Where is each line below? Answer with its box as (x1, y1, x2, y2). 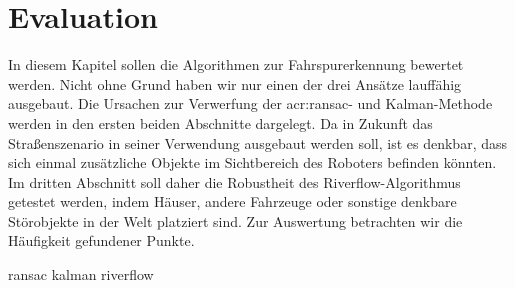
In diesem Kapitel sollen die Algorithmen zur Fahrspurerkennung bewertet (8, 54, 464, 75)
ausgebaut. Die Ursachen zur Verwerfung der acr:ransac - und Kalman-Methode (8, 93, 493, 114)
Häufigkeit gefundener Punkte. (8, 230, 195, 251)
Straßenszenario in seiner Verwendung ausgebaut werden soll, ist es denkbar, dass (8, 132, 508, 153)
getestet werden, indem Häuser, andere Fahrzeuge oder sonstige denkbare (8, 191, 457, 212)
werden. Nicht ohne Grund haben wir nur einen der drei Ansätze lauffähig (8, 73, 462, 94)
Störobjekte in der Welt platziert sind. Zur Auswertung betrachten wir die (8, 210, 463, 231)
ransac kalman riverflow (8, 264, 154, 285)
